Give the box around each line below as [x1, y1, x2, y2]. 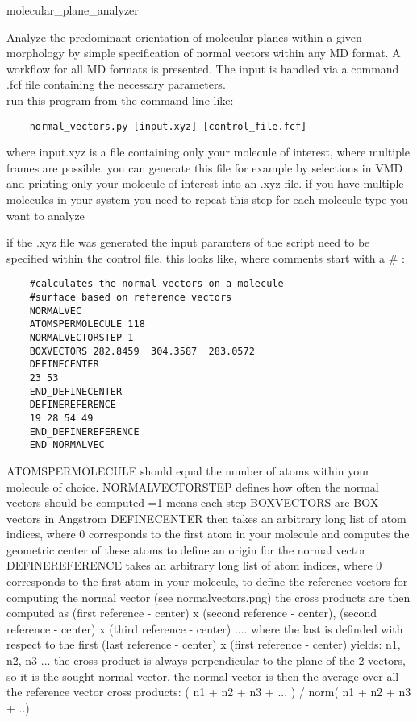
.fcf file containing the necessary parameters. [6, 76, 226, 93]
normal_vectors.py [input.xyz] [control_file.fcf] [29, 120, 307, 132]
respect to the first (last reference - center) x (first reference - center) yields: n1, [6, 636, 401, 653]
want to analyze [6, 206, 85, 223]
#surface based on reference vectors [29, 292, 232, 304]
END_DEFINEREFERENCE [29, 425, 140, 438]
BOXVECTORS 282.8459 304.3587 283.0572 [29, 345, 255, 357]
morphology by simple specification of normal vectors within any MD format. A [6, 44, 401, 61]
